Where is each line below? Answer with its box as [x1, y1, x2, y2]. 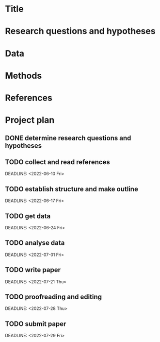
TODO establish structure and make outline [5, 185, 138, 193]
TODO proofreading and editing [5, 292, 102, 301]
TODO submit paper [5, 320, 66, 328]
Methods [5, 70, 42, 81]
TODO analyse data [5, 239, 65, 247]
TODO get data [5, 212, 51, 220]
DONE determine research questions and [5, 134, 131, 142]
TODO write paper [5, 266, 61, 274]
